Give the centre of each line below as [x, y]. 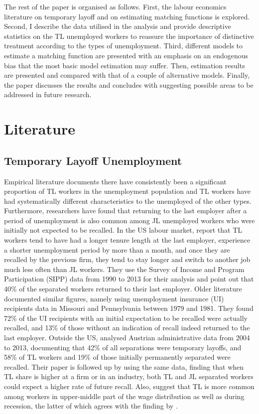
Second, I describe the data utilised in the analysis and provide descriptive [118, 26]
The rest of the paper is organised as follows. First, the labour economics [115, 6]
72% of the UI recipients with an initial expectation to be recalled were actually [126, 318]
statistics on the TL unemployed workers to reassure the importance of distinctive [129, 36]
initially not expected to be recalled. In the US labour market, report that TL [123, 230]
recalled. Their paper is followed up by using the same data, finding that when [124, 366]
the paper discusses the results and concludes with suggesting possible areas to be [129, 84]
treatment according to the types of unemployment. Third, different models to [124, 46]
